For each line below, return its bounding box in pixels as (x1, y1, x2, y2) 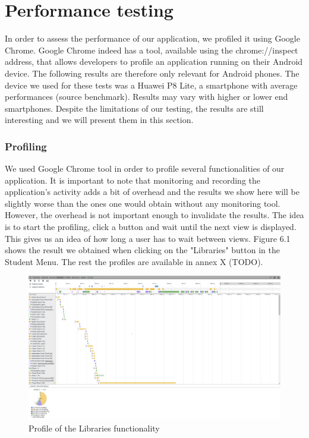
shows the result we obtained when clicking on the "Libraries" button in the (5, 244, 280, 256)
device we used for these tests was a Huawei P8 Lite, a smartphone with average (5, 78, 298, 91)
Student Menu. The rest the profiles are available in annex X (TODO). (5, 255, 263, 267)
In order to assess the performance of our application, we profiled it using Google (5, 32, 300, 45)
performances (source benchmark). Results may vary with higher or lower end (5, 90, 288, 103)
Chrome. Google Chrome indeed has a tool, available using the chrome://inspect (5, 43, 298, 56)
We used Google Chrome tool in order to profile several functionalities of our (5, 162, 285, 175)
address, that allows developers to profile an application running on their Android (5, 55, 303, 68)
